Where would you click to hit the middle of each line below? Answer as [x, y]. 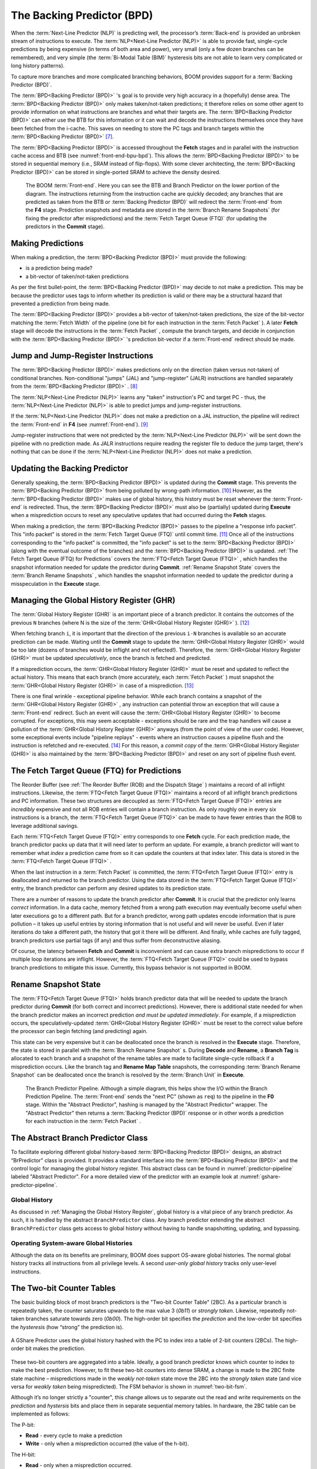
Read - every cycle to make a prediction [74, 1435]
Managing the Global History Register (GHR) [93, 600]
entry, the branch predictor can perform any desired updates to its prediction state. [111, 888]
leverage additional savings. [45, 826]
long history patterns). [38, 66]
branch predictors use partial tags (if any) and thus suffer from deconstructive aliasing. [116, 940]
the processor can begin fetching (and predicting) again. [79, 1031]
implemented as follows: [40, 1414]
